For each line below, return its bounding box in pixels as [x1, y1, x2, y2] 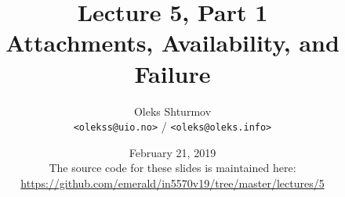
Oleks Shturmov [133, 102, 212, 119]
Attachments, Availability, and [5, 27, 340, 59]
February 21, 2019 [129, 144, 216, 160]
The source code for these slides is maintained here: [49, 159, 296, 176]
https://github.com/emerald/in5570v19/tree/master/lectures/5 [20, 174, 325, 191]
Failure [134, 57, 211, 89]
